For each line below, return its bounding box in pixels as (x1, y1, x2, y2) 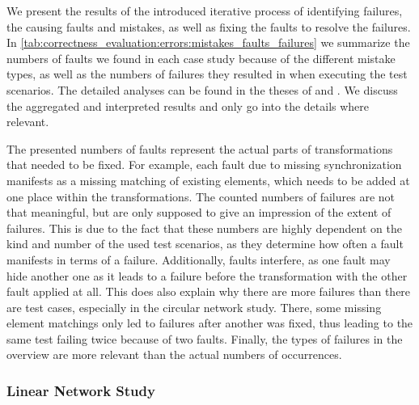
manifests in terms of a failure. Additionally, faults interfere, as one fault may (6, 251, 391, 268)
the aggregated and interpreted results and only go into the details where (6, 97, 370, 114)
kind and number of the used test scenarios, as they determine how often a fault (6, 235, 404, 252)
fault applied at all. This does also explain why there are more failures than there (6, 283, 411, 300)
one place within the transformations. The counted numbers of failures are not (6, 188, 396, 205)
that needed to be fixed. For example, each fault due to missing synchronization (6, 156, 402, 173)
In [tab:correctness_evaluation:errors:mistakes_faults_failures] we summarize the (6, 34, 410, 51)
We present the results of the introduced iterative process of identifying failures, (6, 2, 403, 19)
